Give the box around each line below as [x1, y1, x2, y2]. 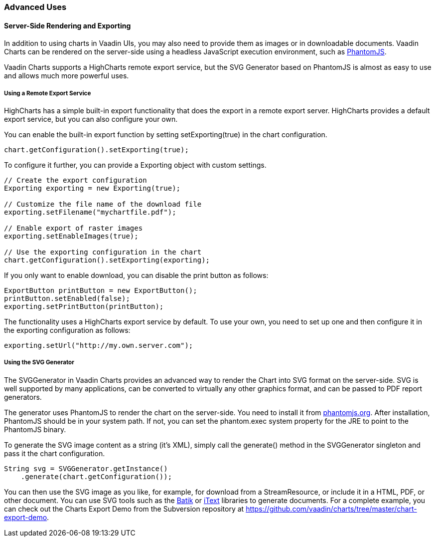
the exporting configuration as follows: [4, 326, 131, 334]
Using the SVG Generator [4, 359, 74, 366]
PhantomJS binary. [4, 425, 66, 434]
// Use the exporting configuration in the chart [4, 248, 202, 256]
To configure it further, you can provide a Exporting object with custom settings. [4, 161, 267, 169]
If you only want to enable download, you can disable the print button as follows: [4, 271, 269, 279]
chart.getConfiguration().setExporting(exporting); [4, 256, 210, 264]
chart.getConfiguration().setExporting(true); [4, 146, 189, 154]
